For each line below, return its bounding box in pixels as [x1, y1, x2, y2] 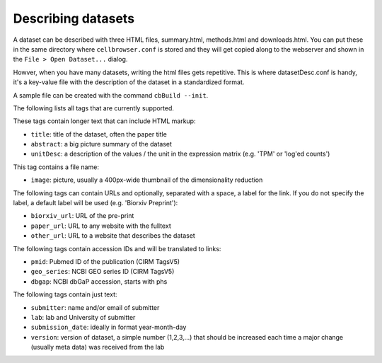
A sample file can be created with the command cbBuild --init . [13, 91, 209, 99]
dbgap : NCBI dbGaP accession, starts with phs [30, 277, 168, 286]
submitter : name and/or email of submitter [30, 303, 160, 311]
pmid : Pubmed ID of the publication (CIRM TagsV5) [30, 257, 180, 265]
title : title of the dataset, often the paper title [30, 129, 168, 138]
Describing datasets [13, 11, 134, 26]
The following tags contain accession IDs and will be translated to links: [13, 244, 221, 253]
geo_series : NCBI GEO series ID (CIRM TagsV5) [30, 267, 175, 276]
